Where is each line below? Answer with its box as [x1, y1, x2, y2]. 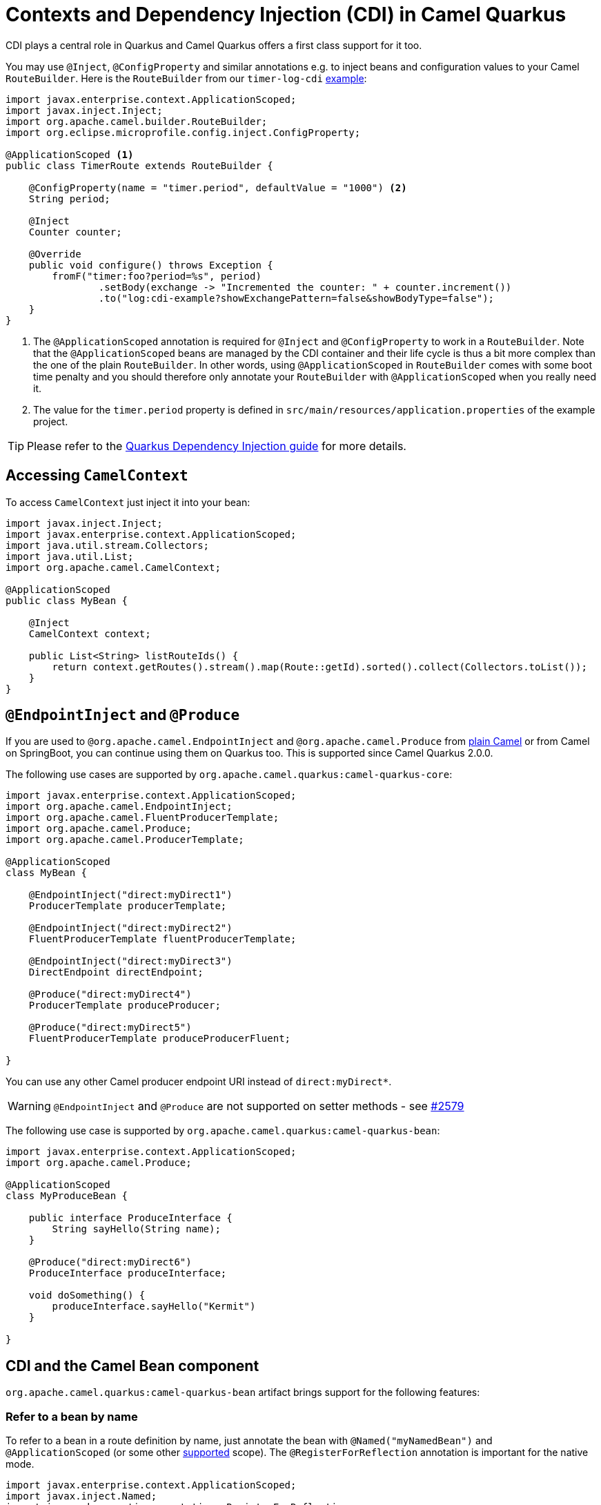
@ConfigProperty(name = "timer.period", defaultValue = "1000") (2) [28, 182, 407, 193]
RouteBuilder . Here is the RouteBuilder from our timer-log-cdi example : [6, 72, 367, 84]
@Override [28, 248, 81, 260]
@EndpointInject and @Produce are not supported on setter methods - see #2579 [53, 1099, 464, 1114]
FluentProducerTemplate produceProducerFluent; [28, 1033, 291, 1045]
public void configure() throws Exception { [28, 259, 273, 271]
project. [33, 415, 68, 427]
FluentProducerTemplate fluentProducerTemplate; [28, 933, 297, 945]
